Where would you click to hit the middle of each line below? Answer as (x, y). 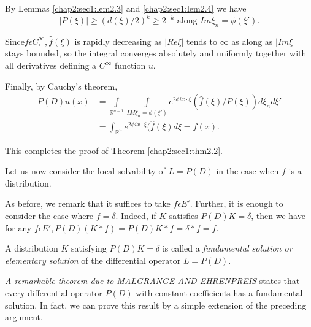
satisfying (89, 248)
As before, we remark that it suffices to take (88, 203)
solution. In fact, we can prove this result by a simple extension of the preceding (156, 305)
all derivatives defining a (51, 65)
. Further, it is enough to (236, 203)
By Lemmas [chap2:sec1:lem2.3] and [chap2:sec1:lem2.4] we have (126, 8)
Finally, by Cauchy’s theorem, (61, 86)
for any (18, 227)
